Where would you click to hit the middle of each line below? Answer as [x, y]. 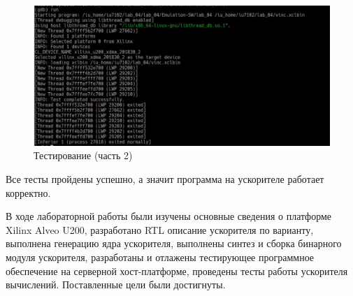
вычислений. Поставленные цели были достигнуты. [116, 284]
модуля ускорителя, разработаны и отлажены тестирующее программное [160, 257]
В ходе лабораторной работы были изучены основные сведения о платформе [169, 216]
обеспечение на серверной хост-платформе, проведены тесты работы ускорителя [177, 271]
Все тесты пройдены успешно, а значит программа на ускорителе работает [165, 179]
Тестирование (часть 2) [83, 155]
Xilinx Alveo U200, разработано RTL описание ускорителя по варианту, [160, 229]
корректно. [28, 192]
